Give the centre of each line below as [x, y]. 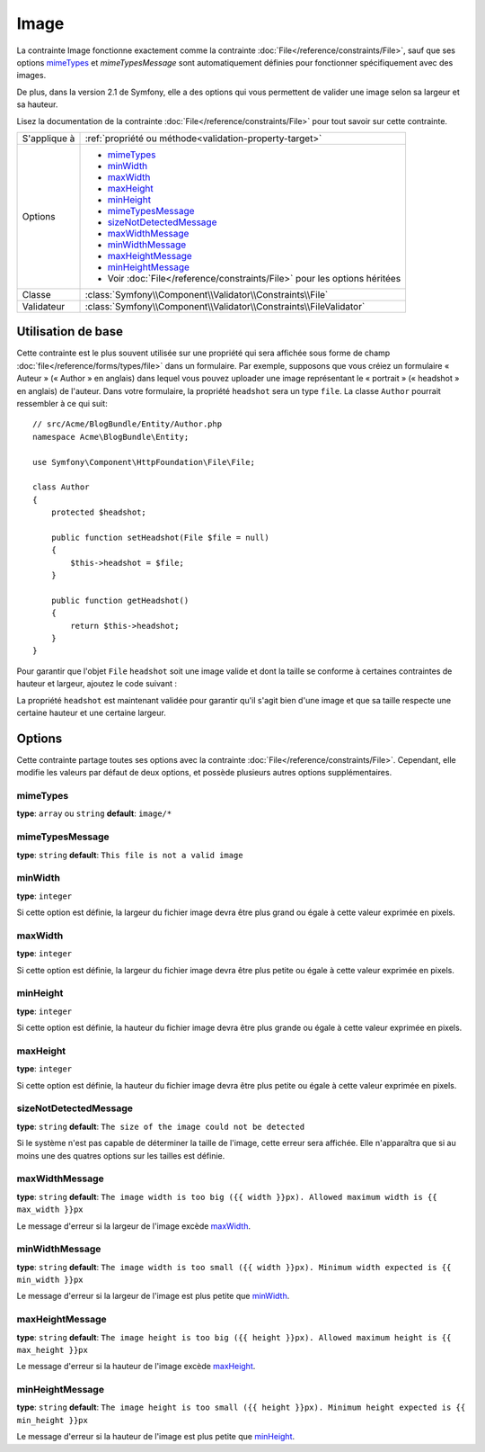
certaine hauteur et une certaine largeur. [91, 713]
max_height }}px [53, 1350]
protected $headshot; [99, 512]
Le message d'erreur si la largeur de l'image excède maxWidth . [134, 1226]
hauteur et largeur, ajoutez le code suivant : [97, 684]
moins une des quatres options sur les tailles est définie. [121, 1155]
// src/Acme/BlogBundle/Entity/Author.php [128, 424]
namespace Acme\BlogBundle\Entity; [111, 437]
